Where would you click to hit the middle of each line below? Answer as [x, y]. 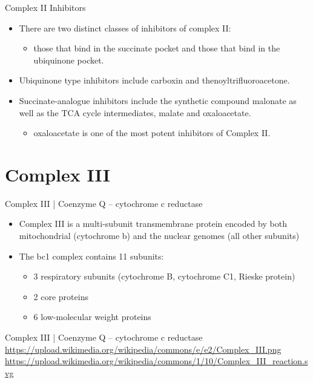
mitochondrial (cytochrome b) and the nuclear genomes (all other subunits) [159, 236]
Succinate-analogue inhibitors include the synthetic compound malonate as [158, 100]
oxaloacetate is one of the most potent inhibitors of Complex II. [152, 133]
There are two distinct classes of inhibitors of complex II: [125, 28]
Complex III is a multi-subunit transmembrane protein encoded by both [153, 224]
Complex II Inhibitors [45, 7]
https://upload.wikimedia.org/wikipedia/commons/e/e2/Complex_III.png [143, 349]
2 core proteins [61, 296]
